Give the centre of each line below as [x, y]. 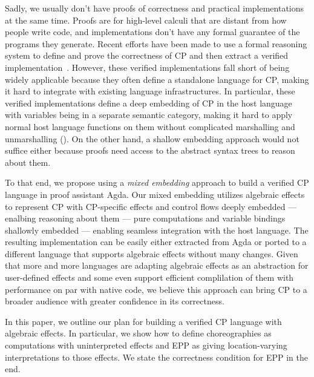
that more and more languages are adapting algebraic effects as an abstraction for [157, 265]
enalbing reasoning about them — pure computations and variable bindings [145, 218]
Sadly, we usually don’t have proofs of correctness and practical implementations [155, 8]
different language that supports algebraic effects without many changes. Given [152, 253]
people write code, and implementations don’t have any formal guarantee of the [152, 32]
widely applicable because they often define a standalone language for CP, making [157, 79]
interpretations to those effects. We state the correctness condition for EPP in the [156, 357]
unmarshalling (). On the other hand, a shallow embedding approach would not [152, 138]
